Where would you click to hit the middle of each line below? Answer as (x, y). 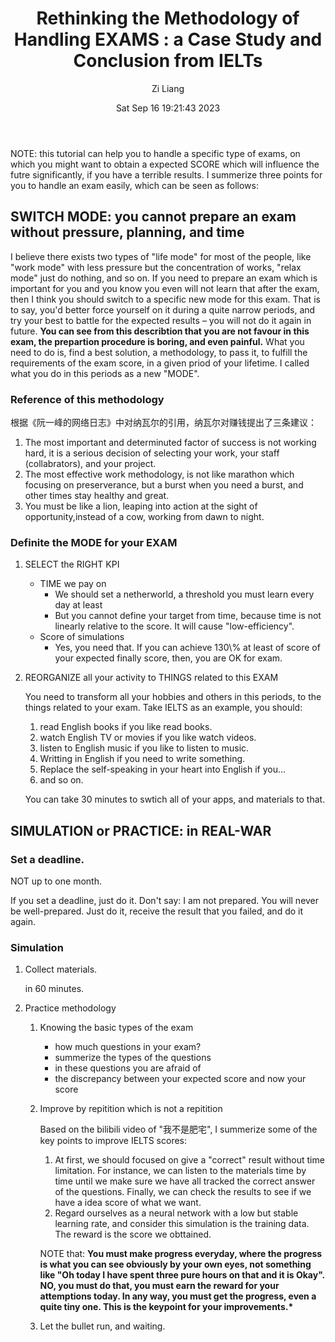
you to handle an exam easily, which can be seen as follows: (134, 185)
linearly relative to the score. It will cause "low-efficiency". (174, 626)
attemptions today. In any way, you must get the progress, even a (178, 1296)
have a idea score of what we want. (128, 1203)
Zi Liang (168, 88)
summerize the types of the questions (133, 1058)
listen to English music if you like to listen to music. (144, 748)
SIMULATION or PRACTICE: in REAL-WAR (141, 830)
